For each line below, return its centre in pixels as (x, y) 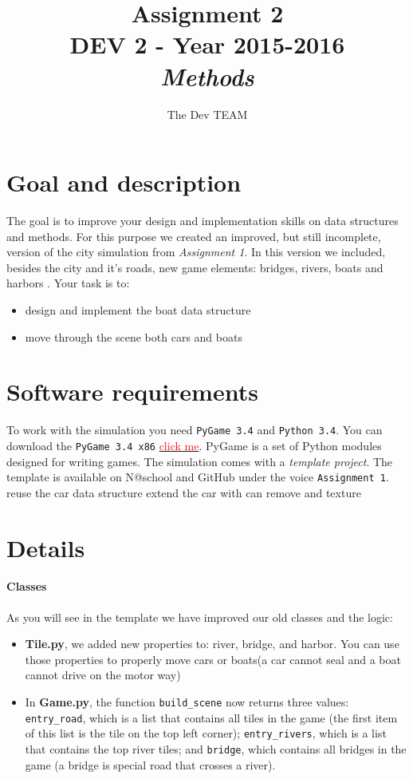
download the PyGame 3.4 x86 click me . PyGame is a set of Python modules (194, 445)
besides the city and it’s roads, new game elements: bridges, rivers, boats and (195, 267)
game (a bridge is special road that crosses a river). (150, 764)
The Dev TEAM (207, 114)
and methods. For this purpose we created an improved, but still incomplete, (194, 236)
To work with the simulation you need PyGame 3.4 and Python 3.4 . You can (195, 430)
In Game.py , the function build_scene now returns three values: (187, 702)
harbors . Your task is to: (68, 283)
